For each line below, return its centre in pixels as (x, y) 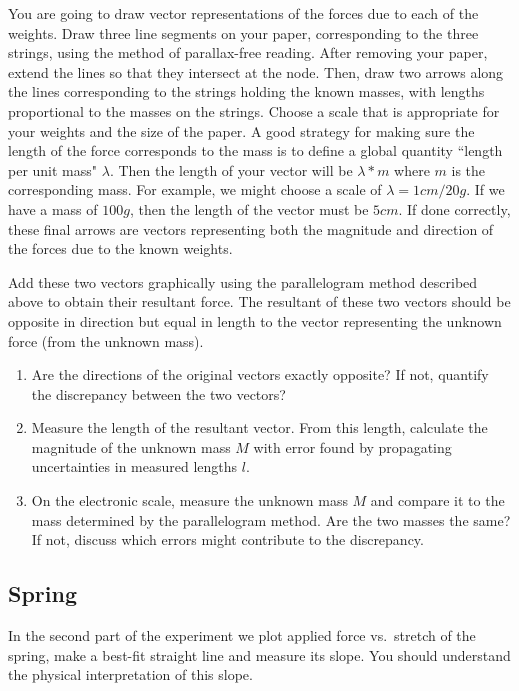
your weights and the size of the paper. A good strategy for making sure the (241, 130)
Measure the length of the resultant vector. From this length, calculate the (259, 427)
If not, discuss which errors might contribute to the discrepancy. (227, 539)
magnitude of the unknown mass (131, 446)
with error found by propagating (352, 446)
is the (468, 169)
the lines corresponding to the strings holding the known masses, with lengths (246, 91)
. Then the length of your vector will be (231, 169)
